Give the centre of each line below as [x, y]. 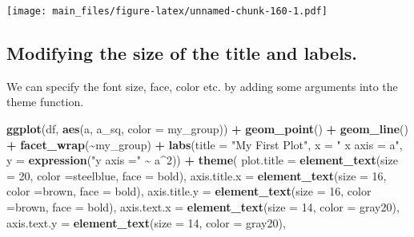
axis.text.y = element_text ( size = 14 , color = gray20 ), [146, 222]
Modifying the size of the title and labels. [182, 53]
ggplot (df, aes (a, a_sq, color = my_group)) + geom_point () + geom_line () [207, 129]
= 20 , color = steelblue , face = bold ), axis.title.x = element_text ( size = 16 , [197, 175]
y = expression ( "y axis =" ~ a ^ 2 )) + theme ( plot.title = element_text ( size [202, 160]
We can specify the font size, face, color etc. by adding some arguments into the [202, 86]
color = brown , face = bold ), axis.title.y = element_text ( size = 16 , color [189, 191]
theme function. [45, 102]
